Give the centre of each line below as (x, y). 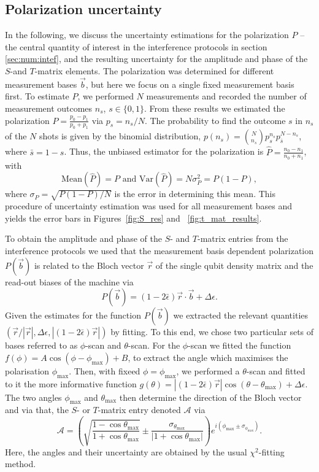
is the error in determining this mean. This (195, 194)
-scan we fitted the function (240, 345)
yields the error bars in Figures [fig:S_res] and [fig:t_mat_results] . (133, 218)
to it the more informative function (71, 383)
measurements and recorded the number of (226, 96)
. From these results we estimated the (215, 108)
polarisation (27, 370)
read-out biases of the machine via (69, 281)
